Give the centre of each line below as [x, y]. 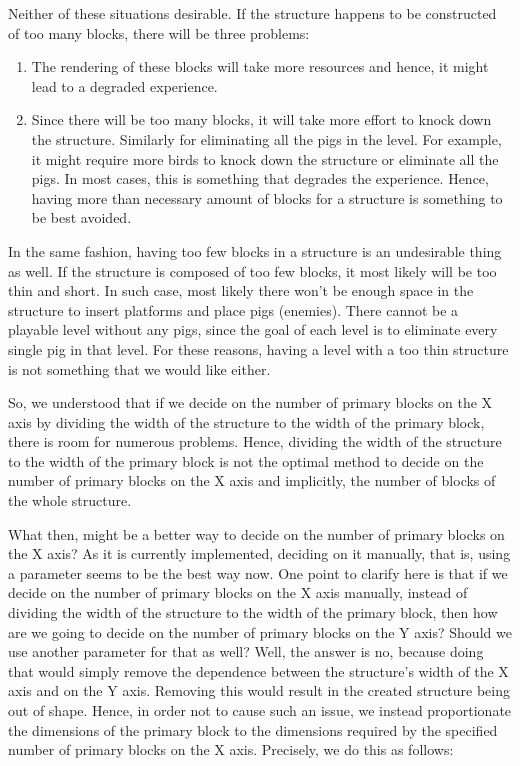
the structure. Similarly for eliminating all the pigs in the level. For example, [266, 138]
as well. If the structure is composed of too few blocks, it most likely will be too [252, 270]
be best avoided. [81, 217]
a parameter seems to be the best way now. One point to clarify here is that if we [258, 572]
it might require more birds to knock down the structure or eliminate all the [265, 158]
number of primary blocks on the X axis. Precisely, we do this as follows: [231, 749]
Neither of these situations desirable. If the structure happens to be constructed [252, 13]
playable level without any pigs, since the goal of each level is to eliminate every [253, 329]
